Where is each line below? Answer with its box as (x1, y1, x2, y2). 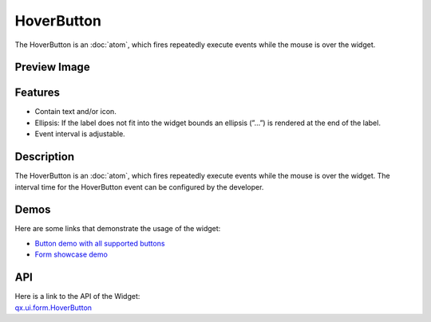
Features (14, 86, 60, 100)
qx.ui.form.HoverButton (14, 303, 92, 312)
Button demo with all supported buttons (34, 238, 165, 248)
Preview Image (14, 61, 91, 74)
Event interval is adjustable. (34, 129, 125, 139)
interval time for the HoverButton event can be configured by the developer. (14, 182, 264, 191)
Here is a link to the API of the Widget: (14, 292, 140, 301)
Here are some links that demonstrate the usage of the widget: (14, 224, 221, 234)
